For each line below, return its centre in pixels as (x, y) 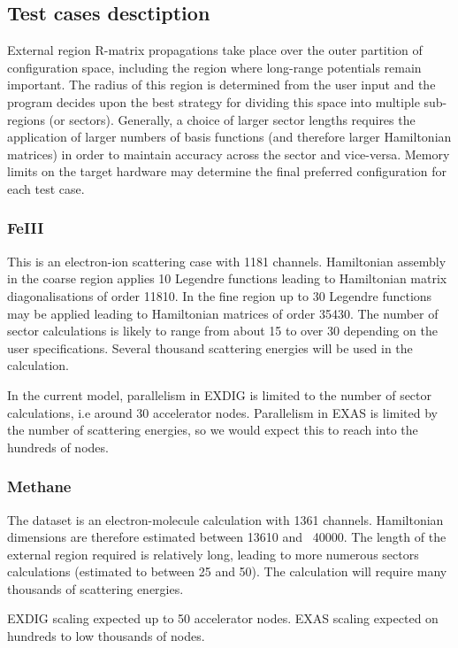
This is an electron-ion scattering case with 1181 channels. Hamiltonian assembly (227, 261)
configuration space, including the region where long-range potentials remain (214, 67)
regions (26, 119)
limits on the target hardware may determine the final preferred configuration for (227, 171)
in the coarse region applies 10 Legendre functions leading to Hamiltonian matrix (227, 278)
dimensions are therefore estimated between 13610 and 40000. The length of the (227, 537)
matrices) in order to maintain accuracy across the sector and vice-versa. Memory (229, 154)
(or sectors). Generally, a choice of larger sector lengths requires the (232, 119)
